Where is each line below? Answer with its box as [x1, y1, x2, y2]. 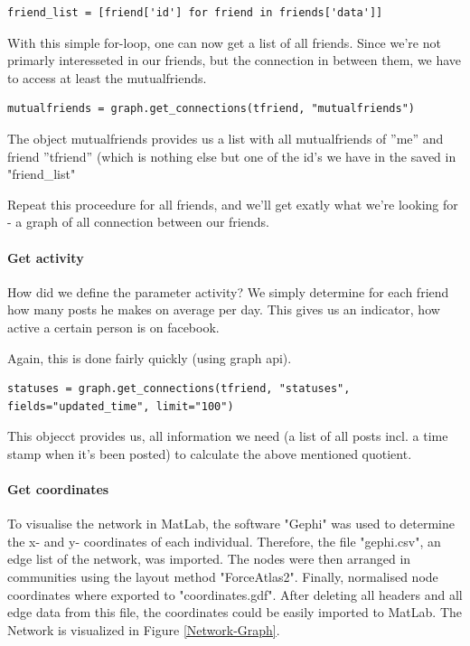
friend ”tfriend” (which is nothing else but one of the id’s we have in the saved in [7, 146, 456, 165]
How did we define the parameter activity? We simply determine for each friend [7, 282, 449, 301]
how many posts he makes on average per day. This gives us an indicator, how [7, 300, 440, 319]
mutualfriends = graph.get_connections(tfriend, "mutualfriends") [7, 102, 416, 116]
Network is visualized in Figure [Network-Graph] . [7, 620, 280, 639]
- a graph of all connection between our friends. [7, 212, 269, 231]
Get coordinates [7, 480, 109, 499]
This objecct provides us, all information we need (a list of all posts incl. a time [7, 426, 448, 445]
